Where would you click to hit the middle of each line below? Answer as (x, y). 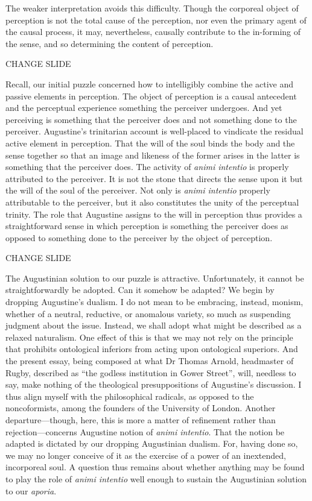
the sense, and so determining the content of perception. (110, 43)
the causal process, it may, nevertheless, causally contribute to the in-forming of (153, 32)
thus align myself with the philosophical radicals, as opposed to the (130, 396)
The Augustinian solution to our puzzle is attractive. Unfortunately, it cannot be (155, 278)
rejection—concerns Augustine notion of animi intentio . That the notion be (145, 431)
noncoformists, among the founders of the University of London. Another (141, 408)
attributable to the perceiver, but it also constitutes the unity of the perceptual (152, 202)
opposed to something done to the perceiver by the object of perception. (139, 237)
